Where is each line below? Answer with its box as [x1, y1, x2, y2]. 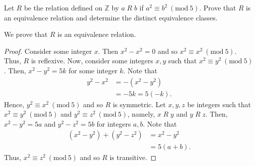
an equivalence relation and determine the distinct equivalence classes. [4, 12, 218, 22]
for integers [96, 118, 131, 129]
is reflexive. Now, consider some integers [31, 55, 154, 66]
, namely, [127, 109, 155, 119]
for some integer [69, 65, 118, 75]
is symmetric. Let [112, 99, 166, 109]
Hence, [4, 99, 24, 109]
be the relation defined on [24, 2, 102, 12]
